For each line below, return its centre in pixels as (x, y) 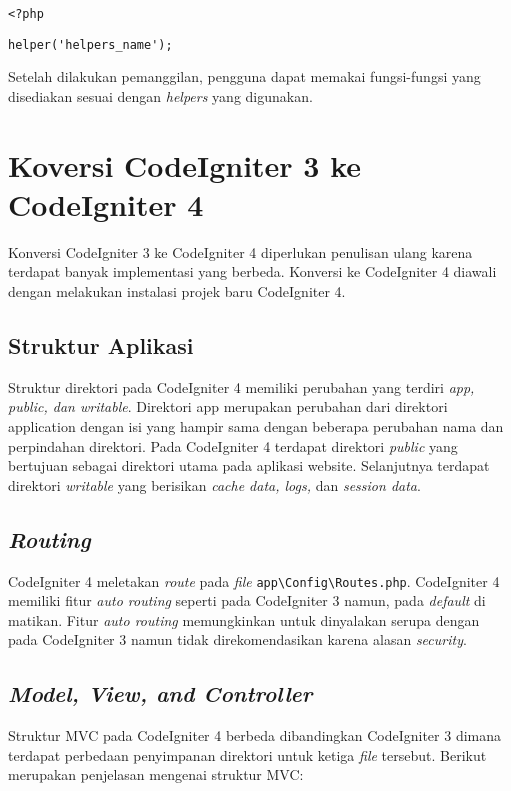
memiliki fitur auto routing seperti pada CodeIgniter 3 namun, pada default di (247, 600)
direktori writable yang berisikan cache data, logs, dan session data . (214, 484)
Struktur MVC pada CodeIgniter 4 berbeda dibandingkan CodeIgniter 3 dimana (255, 735)
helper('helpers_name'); (90, 44)
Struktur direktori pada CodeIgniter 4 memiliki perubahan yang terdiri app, (241, 386)
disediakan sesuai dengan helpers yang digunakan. (160, 95)
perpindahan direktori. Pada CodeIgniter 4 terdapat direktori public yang (233, 445)
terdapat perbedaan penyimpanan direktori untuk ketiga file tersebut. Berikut (247, 754)
